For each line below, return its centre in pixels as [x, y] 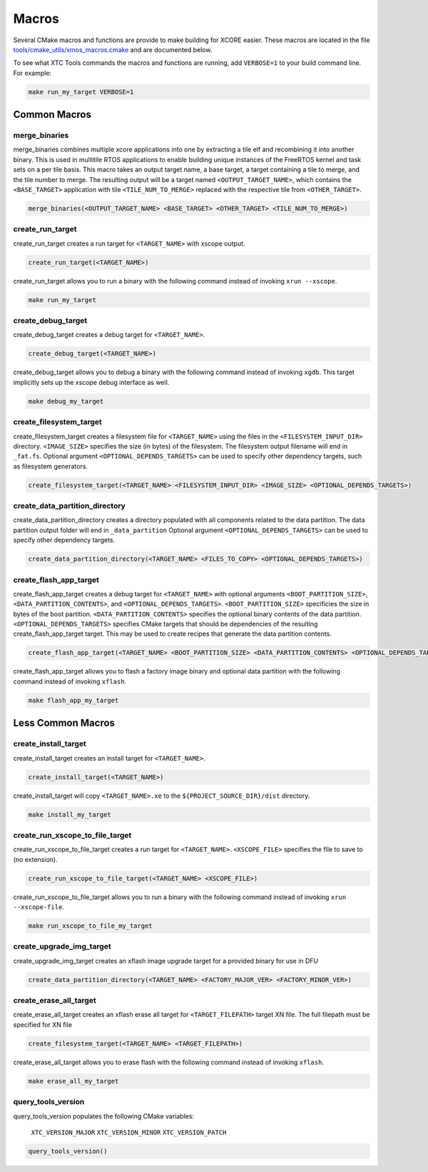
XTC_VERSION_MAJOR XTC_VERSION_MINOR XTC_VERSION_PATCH [129, 1132]
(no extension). [35, 859]
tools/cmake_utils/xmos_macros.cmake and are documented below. [113, 49]
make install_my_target [70, 815]
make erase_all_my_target [73, 1081]
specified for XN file [43, 1024]
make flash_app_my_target [73, 700]
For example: [32, 73]
